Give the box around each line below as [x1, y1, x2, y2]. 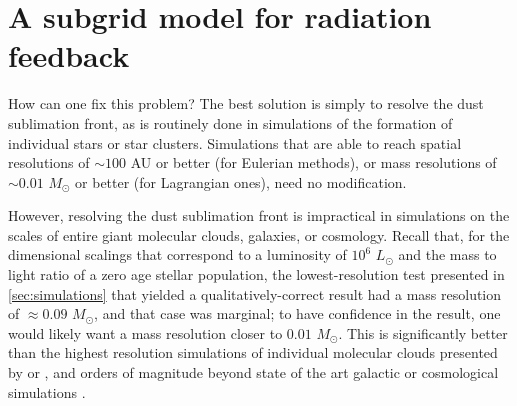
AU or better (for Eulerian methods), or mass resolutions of [130, 152, 497, 173]
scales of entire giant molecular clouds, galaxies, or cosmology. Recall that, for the [8, 224, 510, 245]
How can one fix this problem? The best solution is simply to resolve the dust [8, 93, 484, 114]
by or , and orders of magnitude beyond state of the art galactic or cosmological [8, 362, 499, 383]
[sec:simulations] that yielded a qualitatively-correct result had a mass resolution [8, 283, 502, 304]
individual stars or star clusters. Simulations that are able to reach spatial [8, 132, 462, 153]
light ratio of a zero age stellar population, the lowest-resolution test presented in [8, 264, 505, 285]
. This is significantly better [338, 322, 508, 343]
